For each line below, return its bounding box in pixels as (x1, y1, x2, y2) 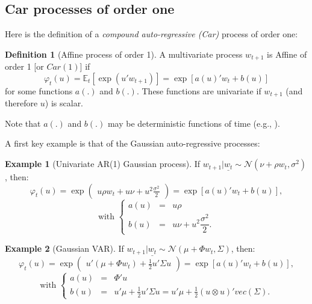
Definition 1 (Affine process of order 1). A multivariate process (5, 47, 243, 60)
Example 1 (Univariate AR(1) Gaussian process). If (5, 157, 201, 170)
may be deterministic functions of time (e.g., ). (107, 117, 280, 129)
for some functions (5, 84, 73, 97)
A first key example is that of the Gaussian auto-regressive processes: (5, 137, 260, 150)
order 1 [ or (5, 60, 44, 73)
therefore (5, 97, 38, 109)
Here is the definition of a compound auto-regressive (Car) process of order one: (5, 28, 298, 40)
